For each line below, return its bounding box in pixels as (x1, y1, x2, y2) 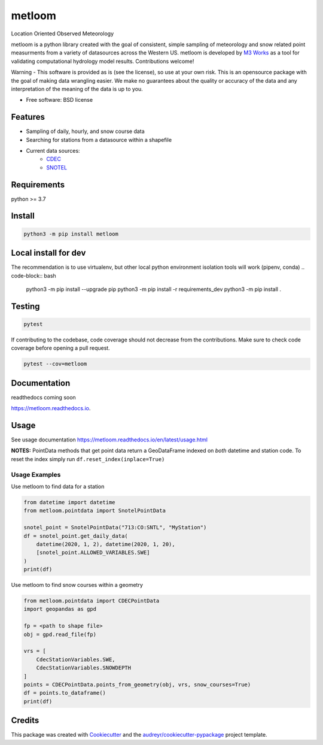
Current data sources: (26, 147, 80, 154)
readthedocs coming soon (11, 393, 76, 401)
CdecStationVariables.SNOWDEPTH (36, 665, 132, 671)
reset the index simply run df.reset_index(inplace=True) (11, 455, 165, 462)
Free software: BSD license (26, 96, 93, 104)
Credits (11, 716, 39, 726)
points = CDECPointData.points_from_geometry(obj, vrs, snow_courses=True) (23, 682, 251, 688)
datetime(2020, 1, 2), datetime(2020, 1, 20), (36, 541, 176, 547)
